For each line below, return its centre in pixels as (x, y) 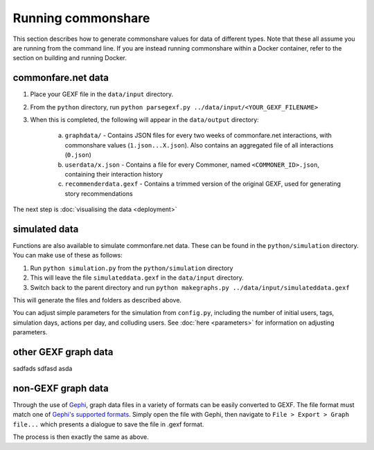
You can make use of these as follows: (68, 255)
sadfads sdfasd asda (43, 369)
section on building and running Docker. (70, 58)
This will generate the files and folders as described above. (97, 300)
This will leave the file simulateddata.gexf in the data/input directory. (137, 278)
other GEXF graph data (63, 352)
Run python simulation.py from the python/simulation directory (132, 268)
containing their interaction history (114, 174)
